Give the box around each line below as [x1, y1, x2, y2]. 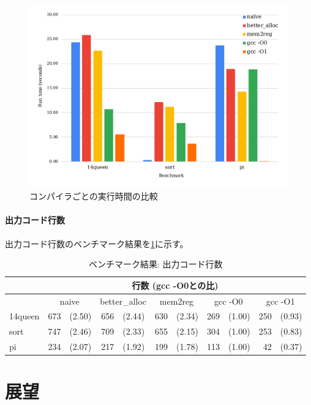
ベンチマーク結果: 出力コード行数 [88, 258, 223, 270]
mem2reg [159, 294, 194, 307]
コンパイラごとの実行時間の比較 [29, 190, 158, 202]
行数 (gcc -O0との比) [132, 278, 219, 291]
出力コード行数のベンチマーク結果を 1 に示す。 [5, 237, 189, 250]
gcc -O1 [266, 294, 295, 307]
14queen [9, 310, 40, 322]
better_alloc [100, 294, 147, 307]
